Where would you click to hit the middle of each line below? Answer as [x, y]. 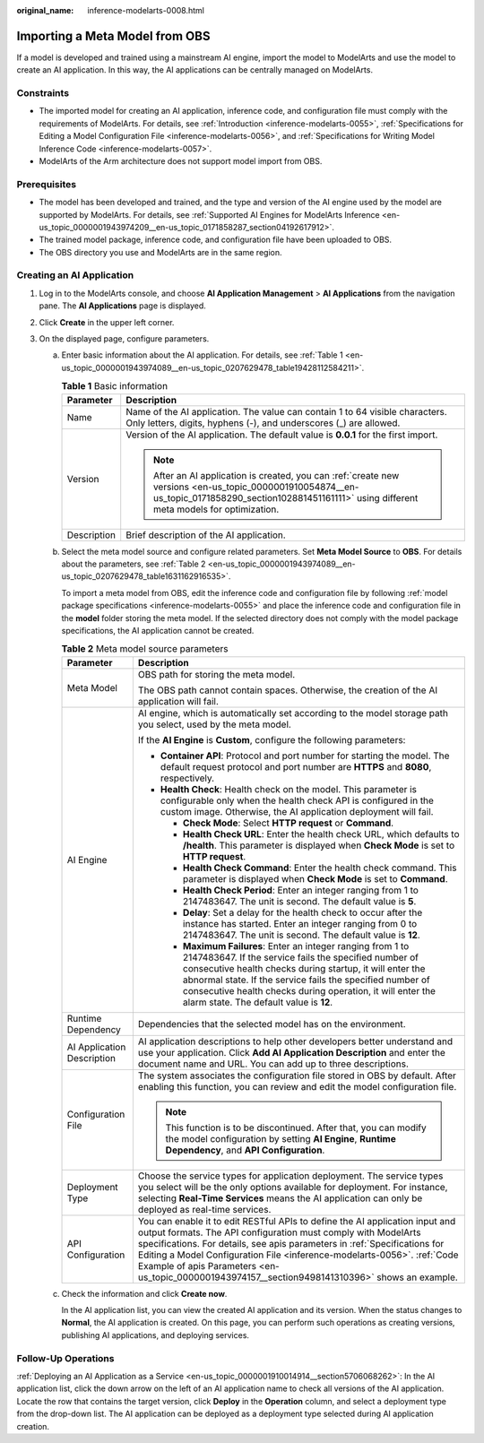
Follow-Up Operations [65, 1358]
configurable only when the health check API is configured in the [297, 800]
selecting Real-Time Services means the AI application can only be [280, 1198]
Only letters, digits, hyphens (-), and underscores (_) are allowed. [263, 423]
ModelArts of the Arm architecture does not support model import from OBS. [181, 161]
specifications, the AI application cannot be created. [158, 630]
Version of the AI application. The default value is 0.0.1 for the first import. [282, 435]
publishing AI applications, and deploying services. [156, 1335]
